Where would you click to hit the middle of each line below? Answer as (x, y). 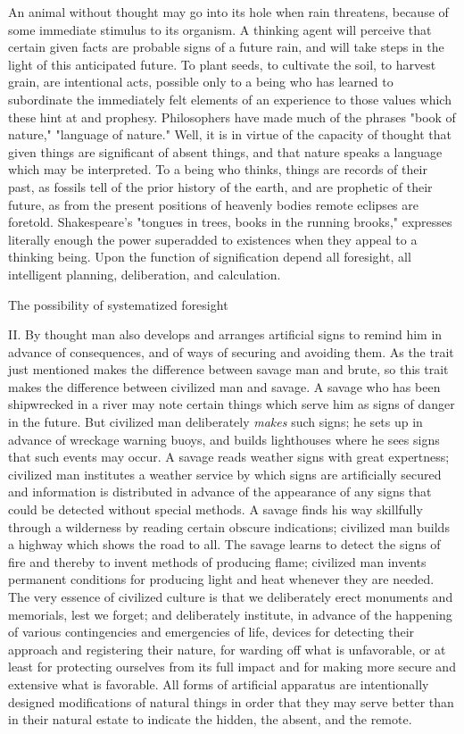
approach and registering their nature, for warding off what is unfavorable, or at (227, 649)
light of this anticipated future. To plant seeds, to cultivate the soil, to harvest (222, 64)
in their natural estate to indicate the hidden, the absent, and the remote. (210, 719)
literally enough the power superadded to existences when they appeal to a (213, 239)
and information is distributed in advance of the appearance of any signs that (220, 492)
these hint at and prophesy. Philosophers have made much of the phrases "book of (232, 117)
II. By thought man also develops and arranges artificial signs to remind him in (225, 334)
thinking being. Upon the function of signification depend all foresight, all (210, 257)
